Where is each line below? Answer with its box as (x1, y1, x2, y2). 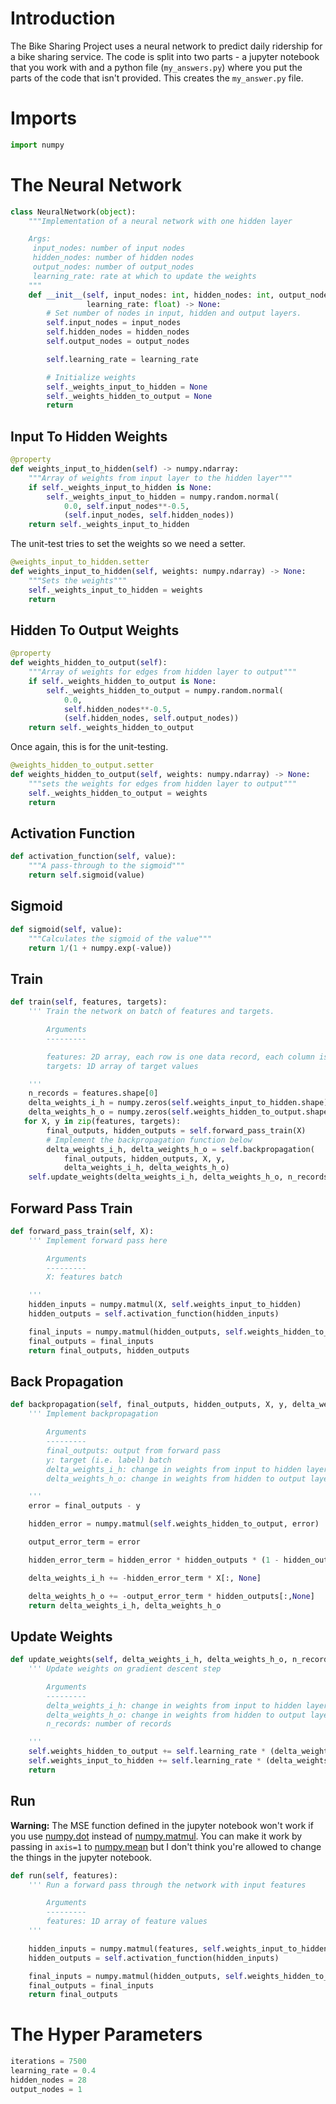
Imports (10, 107, 77, 130)
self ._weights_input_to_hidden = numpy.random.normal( (46, 492, 280, 502)
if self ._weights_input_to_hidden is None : (28, 482, 213, 492)
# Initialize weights (46, 372, 137, 382)
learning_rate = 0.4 (10, 2066, 97, 2076)
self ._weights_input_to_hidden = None (46, 382, 208, 392)
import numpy (10, 140, 65, 150)
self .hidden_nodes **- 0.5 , (63, 704, 172, 714)
